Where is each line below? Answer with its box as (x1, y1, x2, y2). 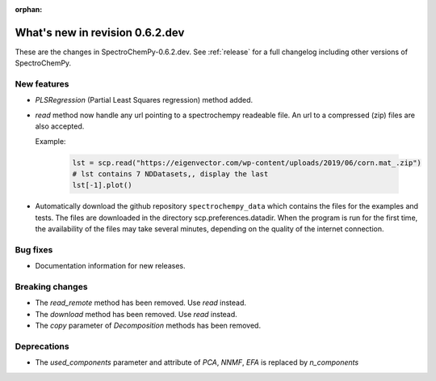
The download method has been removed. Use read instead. (35, 309, 237, 319)
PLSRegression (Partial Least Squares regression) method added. (35, 95, 254, 105)
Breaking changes (15, 282, 88, 293)
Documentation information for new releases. (35, 261, 186, 271)
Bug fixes (15, 243, 53, 255)
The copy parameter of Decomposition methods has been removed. (35, 320, 262, 331)
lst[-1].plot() (72, 180, 132, 190)
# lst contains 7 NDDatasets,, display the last (72, 169, 269, 178)
